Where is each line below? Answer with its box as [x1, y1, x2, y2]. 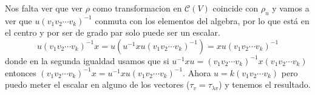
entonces [5, 66, 36, 79]
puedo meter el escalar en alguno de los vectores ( [5, 78, 190, 91]
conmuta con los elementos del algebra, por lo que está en [95, 14, 310, 27]
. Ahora [183, 66, 211, 79]
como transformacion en [92, 2, 182, 14]
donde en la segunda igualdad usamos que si [5, 54, 169, 67]
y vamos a [272, 2, 310, 14]
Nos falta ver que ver [5, 2, 83, 14]
